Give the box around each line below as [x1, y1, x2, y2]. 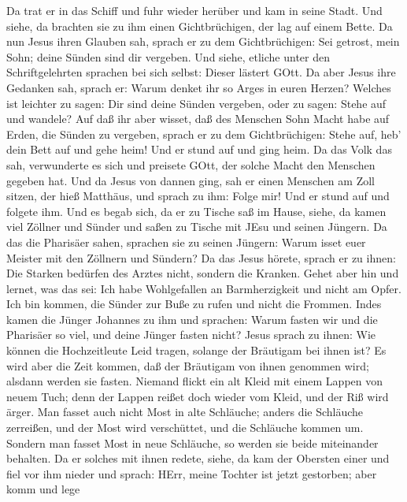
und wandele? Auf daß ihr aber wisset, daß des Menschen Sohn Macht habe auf [6, 110, 390, 127]
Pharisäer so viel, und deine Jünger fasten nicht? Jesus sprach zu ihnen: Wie [6, 326, 376, 343]
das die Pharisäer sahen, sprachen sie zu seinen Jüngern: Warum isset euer [6, 233, 366, 250]
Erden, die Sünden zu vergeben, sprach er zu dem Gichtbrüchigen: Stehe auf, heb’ [6, 125, 401, 142]
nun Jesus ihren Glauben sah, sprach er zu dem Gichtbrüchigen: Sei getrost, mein [6, 33, 400, 50]
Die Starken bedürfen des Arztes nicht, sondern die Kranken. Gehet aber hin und [6, 265, 399, 281]
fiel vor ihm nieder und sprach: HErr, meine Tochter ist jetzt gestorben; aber [6, 465, 377, 482]
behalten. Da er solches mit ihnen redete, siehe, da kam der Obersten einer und [6, 450, 390, 467]
